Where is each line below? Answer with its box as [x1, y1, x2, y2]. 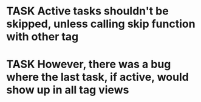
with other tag [6, 30, 79, 43]
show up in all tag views [6, 83, 129, 97]
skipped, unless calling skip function [6, 17, 196, 31]
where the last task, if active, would [6, 71, 189, 84]
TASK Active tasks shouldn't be [6, 4, 169, 18]
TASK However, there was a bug [6, 57, 171, 71]
